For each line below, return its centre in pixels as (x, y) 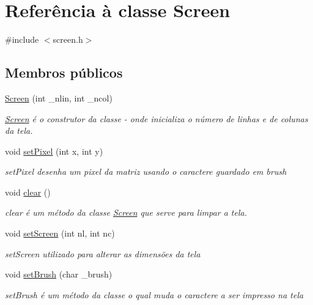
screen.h (68, 39)
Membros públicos (64, 72)
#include (22, 39)
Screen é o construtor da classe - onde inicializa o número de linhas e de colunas (156, 118)
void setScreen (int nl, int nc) (60, 233)
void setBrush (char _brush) (59, 274)
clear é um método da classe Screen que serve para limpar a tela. (126, 212)
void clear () (28, 192)
